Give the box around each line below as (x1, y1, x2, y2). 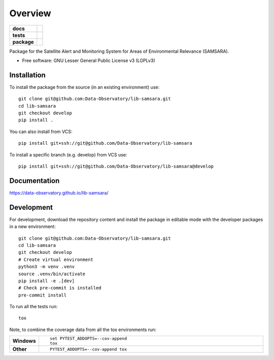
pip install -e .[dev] (18, 278, 75, 284)
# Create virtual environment (18, 256, 94, 263)
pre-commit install (18, 292, 67, 298)
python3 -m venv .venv (18, 264, 75, 270)
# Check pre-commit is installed (18, 285, 101, 291)
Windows (12, 338, 36, 345)
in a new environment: (9, 223, 56, 230)
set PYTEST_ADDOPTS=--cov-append (50, 336, 127, 341)
